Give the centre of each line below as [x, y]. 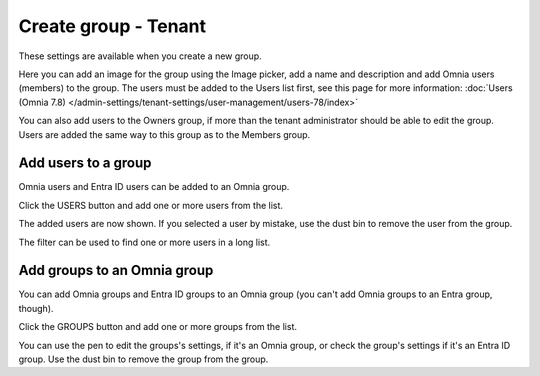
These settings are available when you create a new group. [140, 56]
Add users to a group [85, 163]
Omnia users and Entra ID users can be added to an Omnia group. [154, 187]
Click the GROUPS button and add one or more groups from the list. [158, 327]
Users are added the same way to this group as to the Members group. [164, 134]
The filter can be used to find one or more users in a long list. [144, 242]
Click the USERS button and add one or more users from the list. [151, 205]
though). [36, 308]
